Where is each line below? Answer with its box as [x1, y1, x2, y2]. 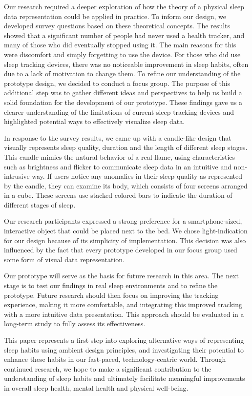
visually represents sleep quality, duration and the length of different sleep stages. [4, 142, 248, 152]
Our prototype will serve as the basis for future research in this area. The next [4, 271, 239, 281]
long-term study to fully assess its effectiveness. [4, 318, 146, 329]
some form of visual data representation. [4, 254, 125, 264]
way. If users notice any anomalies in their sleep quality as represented [32, 171, 242, 181]
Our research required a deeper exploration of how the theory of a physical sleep [4, 1, 245, 11]
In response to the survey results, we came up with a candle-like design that [4, 132, 231, 143]
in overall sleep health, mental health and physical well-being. [4, 382, 189, 393]
